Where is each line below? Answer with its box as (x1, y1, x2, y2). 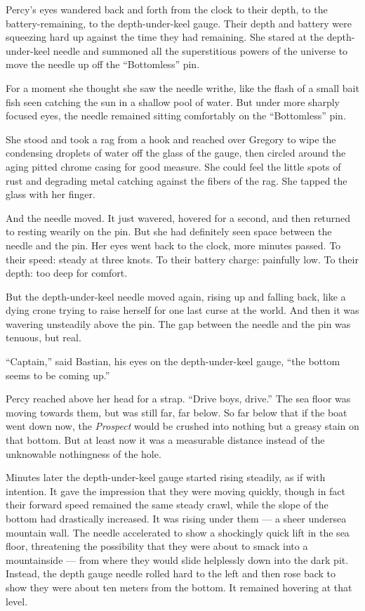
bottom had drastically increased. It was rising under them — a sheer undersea (6, 511, 347, 525)
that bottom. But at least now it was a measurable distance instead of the (6, 433, 325, 447)
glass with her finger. (6, 187, 95, 202)
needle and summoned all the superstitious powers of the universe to (53, 43, 348, 58)
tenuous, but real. (6, 330, 81, 345)
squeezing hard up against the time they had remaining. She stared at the (6, 29, 324, 44)
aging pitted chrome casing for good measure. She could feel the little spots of (6, 159, 341, 173)
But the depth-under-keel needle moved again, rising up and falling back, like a (6, 289, 346, 303)
